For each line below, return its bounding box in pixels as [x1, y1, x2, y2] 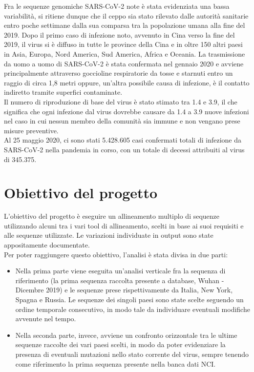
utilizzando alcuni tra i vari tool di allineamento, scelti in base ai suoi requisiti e [4, 220, 244, 230]
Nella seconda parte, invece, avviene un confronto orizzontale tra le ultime [15, 330, 237, 340]
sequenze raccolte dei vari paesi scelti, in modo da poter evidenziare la [15, 339, 226, 350]
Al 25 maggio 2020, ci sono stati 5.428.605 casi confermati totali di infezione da [4, 135, 241, 145]
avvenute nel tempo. [15, 313, 76, 324]
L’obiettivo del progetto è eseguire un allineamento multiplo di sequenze [4, 211, 220, 221]
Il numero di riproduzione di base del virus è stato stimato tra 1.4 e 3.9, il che [4, 96, 237, 106]
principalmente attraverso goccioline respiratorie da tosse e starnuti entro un [4, 68, 233, 78]
